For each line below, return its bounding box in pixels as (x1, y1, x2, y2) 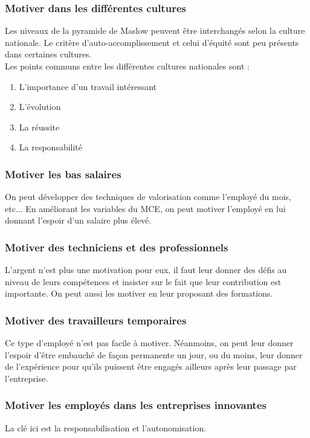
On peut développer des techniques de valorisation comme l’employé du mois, (5, 190, 292, 203)
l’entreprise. (5, 372, 48, 384)
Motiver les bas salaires (5, 166, 121, 181)
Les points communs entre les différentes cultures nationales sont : (5, 60, 250, 72)
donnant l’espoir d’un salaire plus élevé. (5, 214, 152, 227)
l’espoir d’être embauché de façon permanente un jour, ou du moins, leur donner (5, 348, 303, 361)
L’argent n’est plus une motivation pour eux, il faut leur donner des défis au (5, 263, 287, 276)
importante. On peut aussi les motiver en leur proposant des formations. (5, 287, 273, 300)
